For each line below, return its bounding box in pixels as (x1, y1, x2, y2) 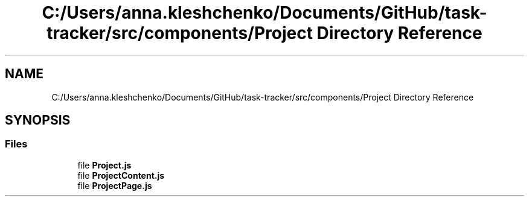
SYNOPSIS (5, 113, 71, 128)
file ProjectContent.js (77, 170, 165, 181)
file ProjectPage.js (77, 180, 152, 191)
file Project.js (77, 159, 132, 170)
